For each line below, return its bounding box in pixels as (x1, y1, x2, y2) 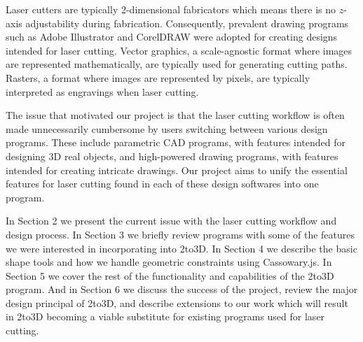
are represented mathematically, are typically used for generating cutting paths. (6, 57, 348, 71)
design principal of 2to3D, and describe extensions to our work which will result (6, 295, 348, 310)
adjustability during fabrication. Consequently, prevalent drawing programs (25, 15, 349, 30)
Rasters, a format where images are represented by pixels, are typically (6, 70, 310, 85)
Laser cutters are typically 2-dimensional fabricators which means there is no (6, 2, 336, 16)
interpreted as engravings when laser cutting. (6, 84, 199, 99)
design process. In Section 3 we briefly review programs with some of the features (6, 227, 355, 241)
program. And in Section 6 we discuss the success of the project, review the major (6, 282, 358, 297)
